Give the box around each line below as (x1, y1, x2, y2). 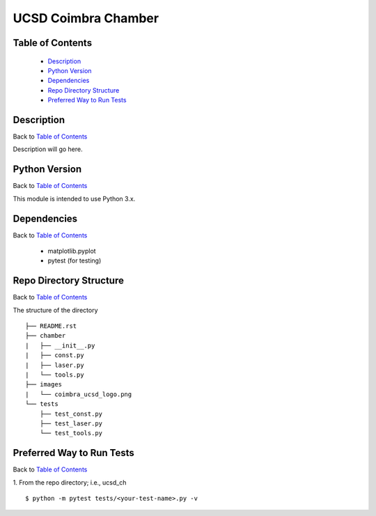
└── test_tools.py (39, 429, 103, 437)
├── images (25, 380, 63, 389)
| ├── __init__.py (25, 341, 95, 350)
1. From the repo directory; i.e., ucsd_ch (13, 478, 127, 487)
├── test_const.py (39, 409, 103, 418)
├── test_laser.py (39, 420, 103, 428)
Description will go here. (13, 145, 83, 153)
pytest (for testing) (47, 256, 102, 265)
